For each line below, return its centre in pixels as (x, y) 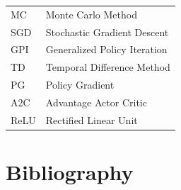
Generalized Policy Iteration (106, 49)
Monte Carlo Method (91, 14)
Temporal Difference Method (108, 67)
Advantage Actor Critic (96, 102)
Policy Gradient (80, 85)
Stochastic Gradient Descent (107, 32)
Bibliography (70, 172)
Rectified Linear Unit (92, 119)
